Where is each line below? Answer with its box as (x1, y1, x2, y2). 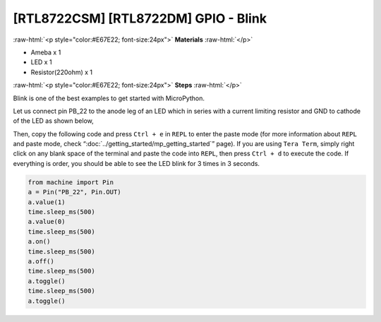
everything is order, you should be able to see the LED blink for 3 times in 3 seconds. (13, 159, 260, 167)
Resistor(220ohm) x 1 (30, 68, 93, 76)
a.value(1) (28, 198, 66, 206)
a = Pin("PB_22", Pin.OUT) (28, 188, 121, 196)
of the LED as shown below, (13, 117, 95, 125)
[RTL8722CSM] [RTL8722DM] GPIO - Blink (13, 11, 267, 26)
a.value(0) (28, 217, 66, 226)
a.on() (28, 237, 51, 246)
